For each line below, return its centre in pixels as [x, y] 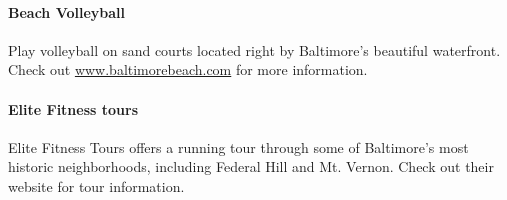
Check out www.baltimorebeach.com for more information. [188, 69]
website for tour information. [96, 185]
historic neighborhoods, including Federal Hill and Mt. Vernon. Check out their [251, 166]
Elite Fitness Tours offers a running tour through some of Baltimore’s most [238, 146]
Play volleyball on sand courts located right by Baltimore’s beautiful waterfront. [254, 49]
